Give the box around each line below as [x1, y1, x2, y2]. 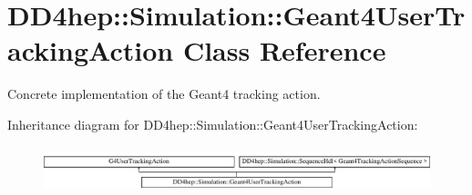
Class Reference [182, 32, 386, 69]
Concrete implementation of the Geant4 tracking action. [7, 84, 321, 103]
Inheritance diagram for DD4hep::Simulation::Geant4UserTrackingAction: [7, 114, 418, 133]
